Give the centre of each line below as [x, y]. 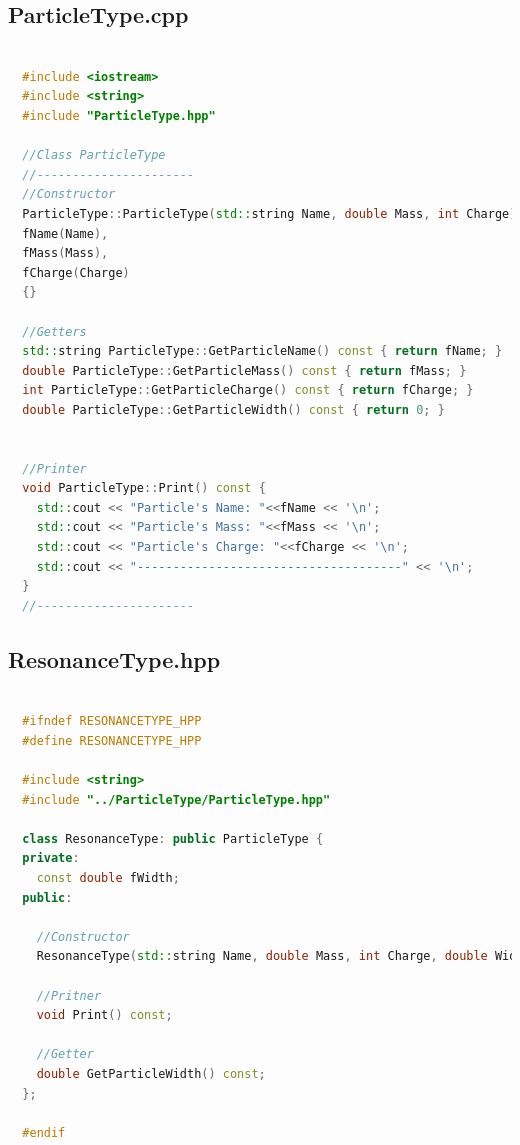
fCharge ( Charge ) [76, 272]
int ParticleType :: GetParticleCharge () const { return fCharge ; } [248, 390]
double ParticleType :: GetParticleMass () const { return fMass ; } [244, 370]
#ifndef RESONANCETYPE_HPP [112, 721]
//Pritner [69, 995]
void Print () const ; [104, 1015]
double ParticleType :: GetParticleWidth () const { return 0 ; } [233, 409]
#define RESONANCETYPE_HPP [112, 740]
